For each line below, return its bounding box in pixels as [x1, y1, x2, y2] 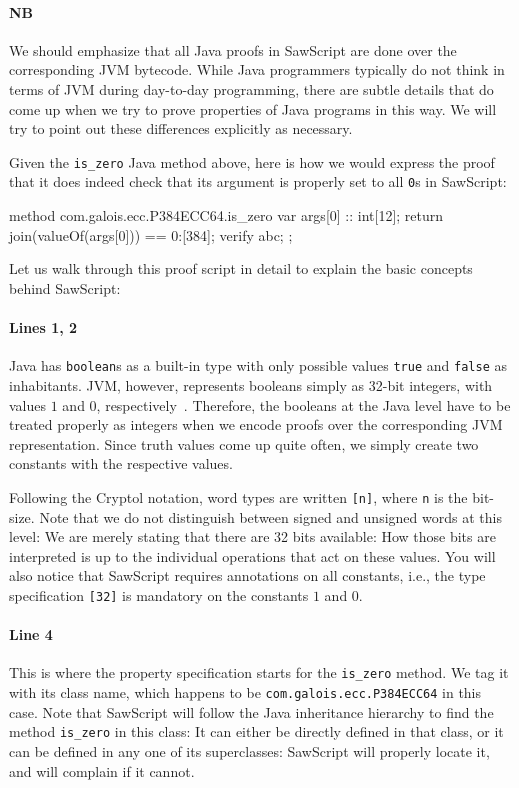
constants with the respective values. [9, 453, 233, 474]
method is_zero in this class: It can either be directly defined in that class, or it [9, 721, 504, 742]
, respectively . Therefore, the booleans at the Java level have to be [96, 394, 511, 415]
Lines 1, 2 [9, 317, 78, 338]
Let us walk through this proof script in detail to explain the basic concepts [9, 258, 473, 279]
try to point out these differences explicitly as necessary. [9, 118, 353, 139]
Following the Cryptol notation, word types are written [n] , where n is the [9, 486, 468, 507]
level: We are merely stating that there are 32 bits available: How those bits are [9, 526, 496, 547]
